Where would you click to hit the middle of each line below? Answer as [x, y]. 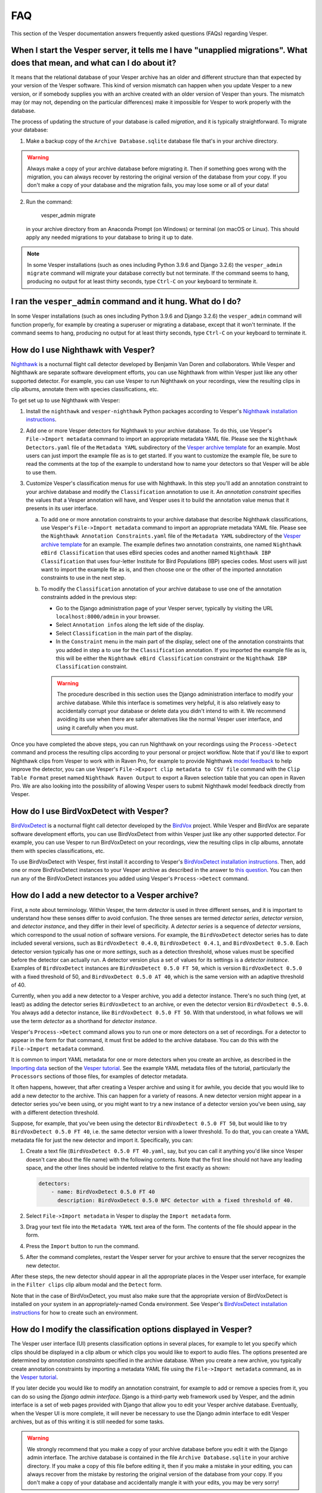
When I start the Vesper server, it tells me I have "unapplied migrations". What [159, 50]
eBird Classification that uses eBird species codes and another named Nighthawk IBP [156, 553]
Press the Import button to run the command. [83, 1246]
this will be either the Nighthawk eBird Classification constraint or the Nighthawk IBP [171, 658]
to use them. [41, 472]
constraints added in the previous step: [89, 597]
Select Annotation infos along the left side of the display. [130, 625]
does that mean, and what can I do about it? [94, 63]
